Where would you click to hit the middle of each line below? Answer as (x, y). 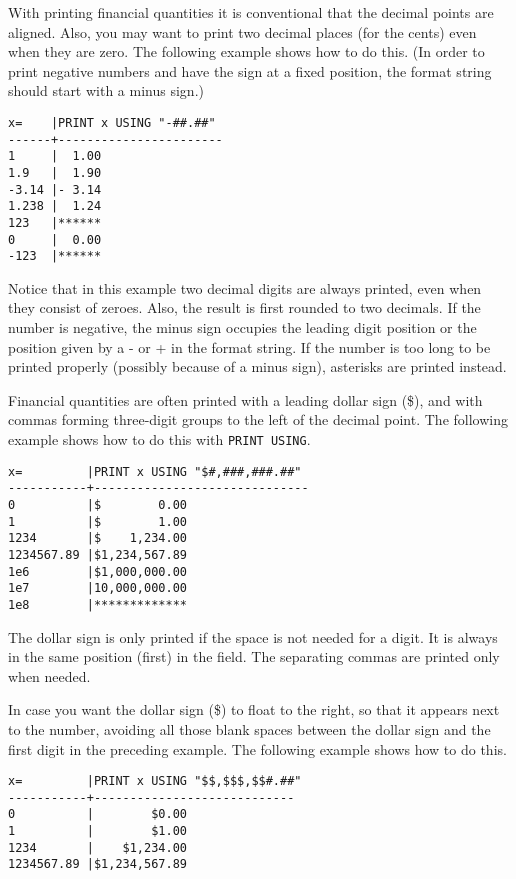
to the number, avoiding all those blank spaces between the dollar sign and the (249, 728)
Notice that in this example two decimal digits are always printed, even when (245, 287)
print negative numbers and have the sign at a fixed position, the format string (250, 70)
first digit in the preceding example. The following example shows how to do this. (257, 748)
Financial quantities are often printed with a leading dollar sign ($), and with (245, 399)
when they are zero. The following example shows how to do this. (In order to (246, 51)
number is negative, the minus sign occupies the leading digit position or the (242, 327)
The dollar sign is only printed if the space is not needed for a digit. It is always (253, 636)
